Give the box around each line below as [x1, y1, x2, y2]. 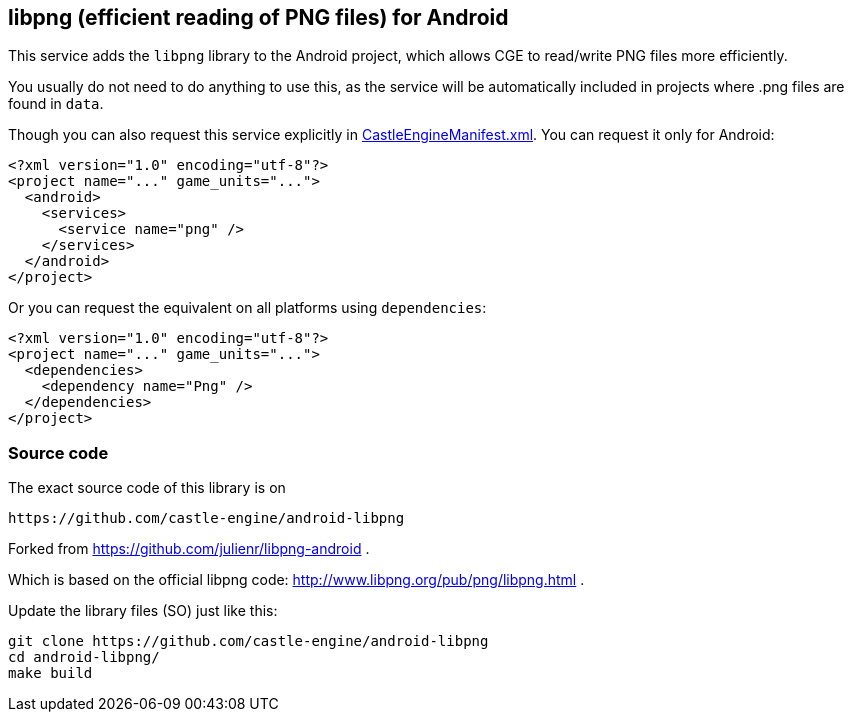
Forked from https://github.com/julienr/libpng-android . [8, 540, 370, 558]
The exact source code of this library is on [8, 479, 286, 497]
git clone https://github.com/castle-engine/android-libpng [8, 633, 489, 650]
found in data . [8, 95, 104, 113]
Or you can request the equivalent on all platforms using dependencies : [8, 299, 487, 317]
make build [8, 665, 93, 682]
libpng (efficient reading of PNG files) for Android [8, 5, 509, 30]
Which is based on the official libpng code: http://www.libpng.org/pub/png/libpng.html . [8, 571, 585, 589]
